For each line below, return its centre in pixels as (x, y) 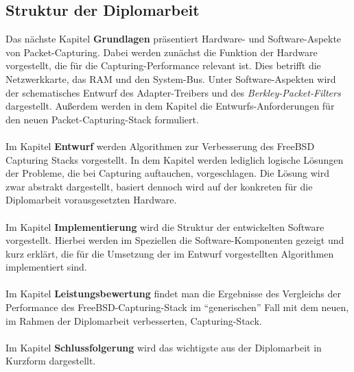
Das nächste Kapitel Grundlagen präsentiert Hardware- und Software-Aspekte (174, 39)
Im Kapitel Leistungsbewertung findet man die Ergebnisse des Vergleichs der (173, 294)
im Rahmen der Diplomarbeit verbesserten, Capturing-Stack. (134, 320)
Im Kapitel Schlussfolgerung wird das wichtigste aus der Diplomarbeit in (164, 347)
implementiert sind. (46, 267)
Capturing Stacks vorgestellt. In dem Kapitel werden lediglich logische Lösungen (175, 159)
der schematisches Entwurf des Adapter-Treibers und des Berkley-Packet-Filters (173, 92)
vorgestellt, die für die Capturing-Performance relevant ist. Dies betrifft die (163, 65)
